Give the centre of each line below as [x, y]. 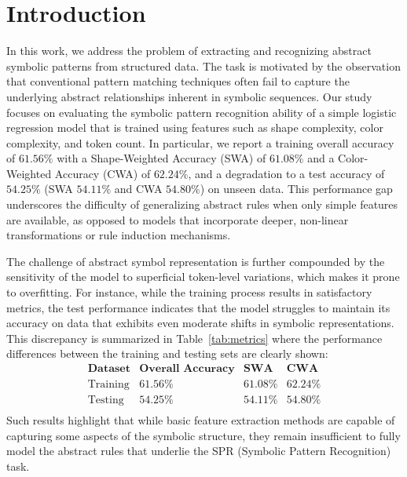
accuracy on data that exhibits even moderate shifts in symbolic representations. [200, 323]
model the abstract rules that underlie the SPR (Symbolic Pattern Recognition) [199, 451]
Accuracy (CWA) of [103, 173]
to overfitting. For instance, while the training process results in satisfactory [189, 292]
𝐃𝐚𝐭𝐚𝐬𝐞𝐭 [109, 369]
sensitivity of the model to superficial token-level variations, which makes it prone [203, 277]
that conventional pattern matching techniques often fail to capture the [178, 81]
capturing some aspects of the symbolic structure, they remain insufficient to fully [203, 435]
